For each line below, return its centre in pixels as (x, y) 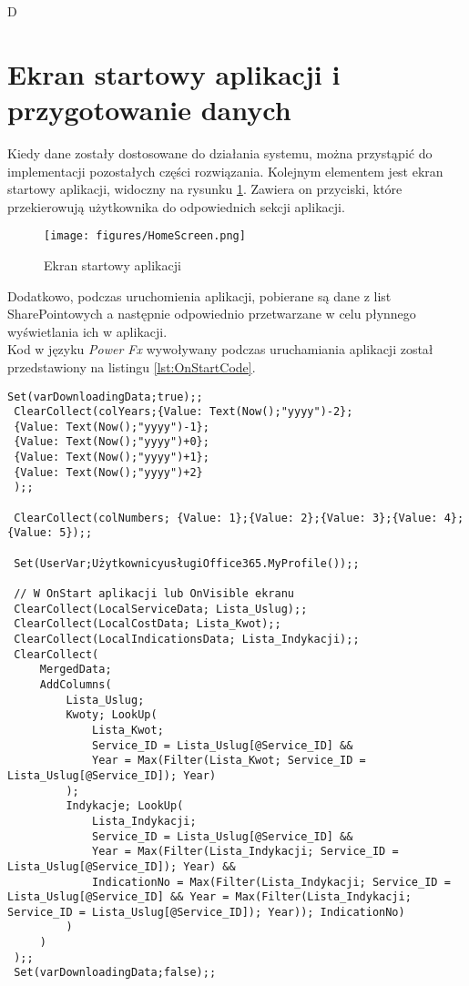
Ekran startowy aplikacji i (174, 73)
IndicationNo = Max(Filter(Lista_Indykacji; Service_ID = (271, 882)
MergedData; (76, 670)
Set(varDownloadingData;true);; (105, 396)
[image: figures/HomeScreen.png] (145, 236)
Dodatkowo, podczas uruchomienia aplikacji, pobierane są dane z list (199, 295)
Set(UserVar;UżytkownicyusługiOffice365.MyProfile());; (187, 563)
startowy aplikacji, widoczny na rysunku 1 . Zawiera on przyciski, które (205, 189)
